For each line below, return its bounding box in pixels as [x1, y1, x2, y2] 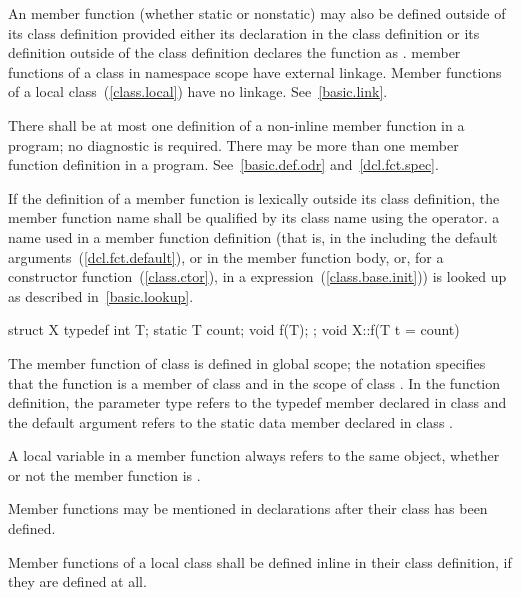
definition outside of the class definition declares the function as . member [8, 42, 461, 63]
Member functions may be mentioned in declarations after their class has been [8, 498, 488, 519]
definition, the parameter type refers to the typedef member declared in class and [8, 392, 507, 413]
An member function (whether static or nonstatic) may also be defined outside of [8, 3, 506, 23]
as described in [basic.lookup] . [8, 285, 194, 306]
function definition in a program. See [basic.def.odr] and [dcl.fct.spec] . [8, 154, 439, 175]
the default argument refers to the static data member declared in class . [8, 411, 453, 432]
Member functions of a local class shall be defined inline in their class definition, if [8, 551, 512, 572]
